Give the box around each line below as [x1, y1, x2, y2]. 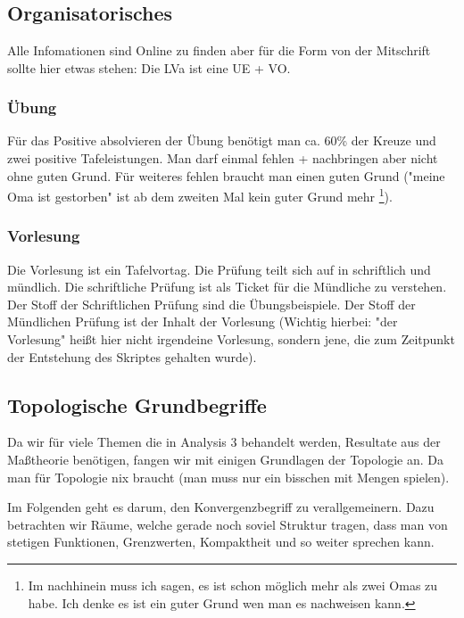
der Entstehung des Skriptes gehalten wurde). [7, 347, 257, 366]
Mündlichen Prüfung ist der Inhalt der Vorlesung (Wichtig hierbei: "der [7, 312, 398, 331]
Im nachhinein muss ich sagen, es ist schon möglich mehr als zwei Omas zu [28, 575, 438, 594]
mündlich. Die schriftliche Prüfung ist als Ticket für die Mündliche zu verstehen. [7, 277, 447, 296]
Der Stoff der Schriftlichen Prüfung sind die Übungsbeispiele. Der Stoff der [7, 294, 416, 313]
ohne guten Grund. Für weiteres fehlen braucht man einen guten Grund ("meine [7, 166, 445, 185]
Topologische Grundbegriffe [7, 391, 267, 418]
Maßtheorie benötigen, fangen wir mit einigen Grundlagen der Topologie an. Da [7, 450, 443, 469]
